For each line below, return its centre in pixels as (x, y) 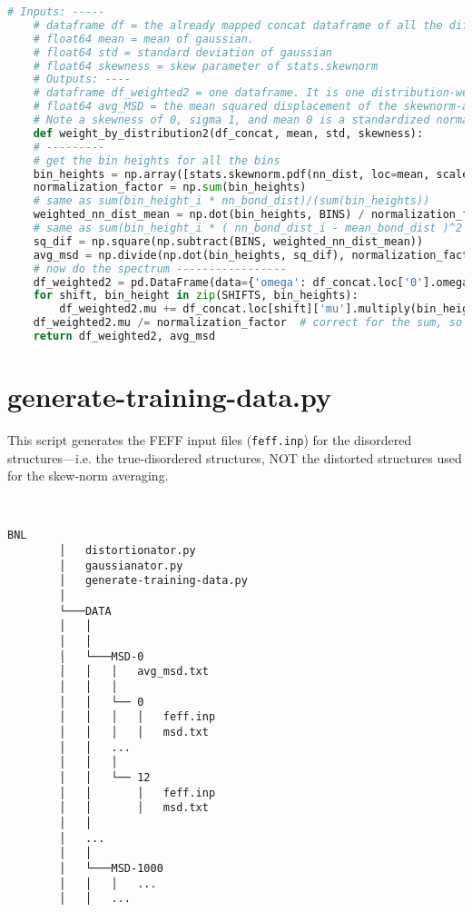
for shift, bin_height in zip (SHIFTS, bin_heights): (196, 296)
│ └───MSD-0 (102, 656)
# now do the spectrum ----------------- (160, 268)
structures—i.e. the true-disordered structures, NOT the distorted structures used (235, 457)
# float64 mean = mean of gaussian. (144, 39)
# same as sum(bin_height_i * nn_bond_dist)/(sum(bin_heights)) (231, 201)
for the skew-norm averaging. (88, 476)
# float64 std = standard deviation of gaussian (182, 52)
